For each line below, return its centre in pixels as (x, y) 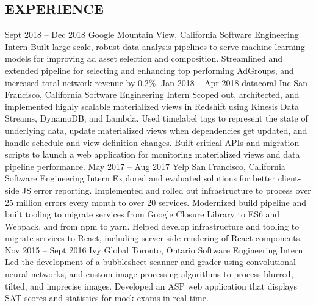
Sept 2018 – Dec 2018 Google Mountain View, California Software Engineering (152, 35)
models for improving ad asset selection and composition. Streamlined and (144, 58)
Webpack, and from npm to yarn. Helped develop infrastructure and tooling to (152, 226)
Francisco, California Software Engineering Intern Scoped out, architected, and (152, 94)
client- (289, 178)
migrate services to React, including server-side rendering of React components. (154, 238)
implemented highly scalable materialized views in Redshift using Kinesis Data (152, 106)
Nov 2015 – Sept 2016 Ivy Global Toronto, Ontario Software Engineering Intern (154, 250)
